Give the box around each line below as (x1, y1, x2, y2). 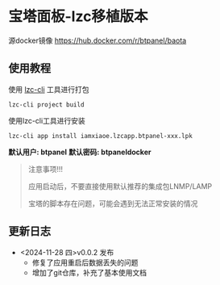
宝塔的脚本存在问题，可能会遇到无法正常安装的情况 (27, 199, 198, 208)
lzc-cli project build (8, 100, 85, 109)
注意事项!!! (27, 164, 63, 174)
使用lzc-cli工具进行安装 (8, 115, 86, 125)
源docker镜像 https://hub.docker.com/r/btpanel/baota (8, 36, 187, 45)
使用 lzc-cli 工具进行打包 (8, 84, 90, 94)
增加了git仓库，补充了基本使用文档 (31, 267, 147, 277)
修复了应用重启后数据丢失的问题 (31, 258, 139, 267)
